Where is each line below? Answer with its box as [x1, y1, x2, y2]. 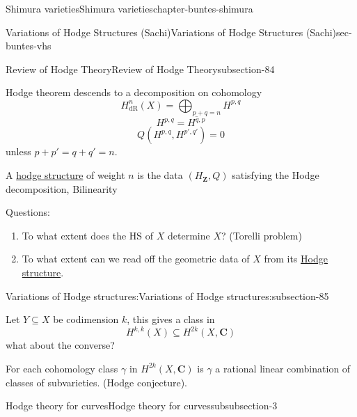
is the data [137, 168, 183, 182]
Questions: [6, 205, 50, 219]
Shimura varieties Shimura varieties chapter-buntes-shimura [6, 1, 253, 15]
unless [6, 144, 31, 159]
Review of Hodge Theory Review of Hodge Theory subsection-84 [6, 61, 275, 76]
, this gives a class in [127, 312, 215, 326]
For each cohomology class [6, 361, 118, 375]
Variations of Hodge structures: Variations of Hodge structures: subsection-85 [6, 288, 329, 303]
